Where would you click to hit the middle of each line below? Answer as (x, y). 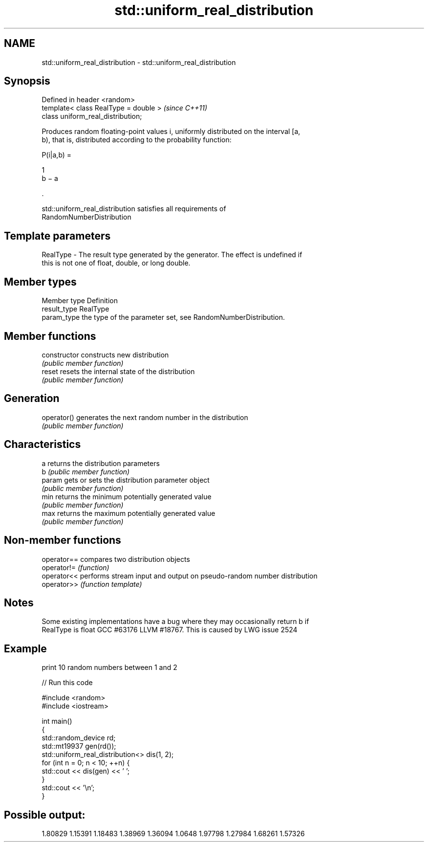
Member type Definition (80, 301)
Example (25, 648)
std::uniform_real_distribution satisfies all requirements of (134, 209)
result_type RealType (75, 309)
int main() (57, 721)
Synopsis (27, 81)
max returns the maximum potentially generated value (128, 513)
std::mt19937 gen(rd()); (79, 746)
